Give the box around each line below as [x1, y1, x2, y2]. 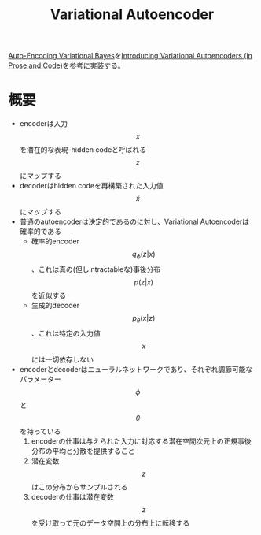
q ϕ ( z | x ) [132, 250, 156, 261]
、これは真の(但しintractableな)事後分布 [31, 264, 161, 273]
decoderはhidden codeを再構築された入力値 [19, 181, 164, 191]
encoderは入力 [19, 119, 68, 128]
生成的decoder [31, 300, 80, 310]
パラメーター [19, 374, 61, 384]
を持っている [19, 426, 61, 436]
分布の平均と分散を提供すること [31, 446, 135, 455]
